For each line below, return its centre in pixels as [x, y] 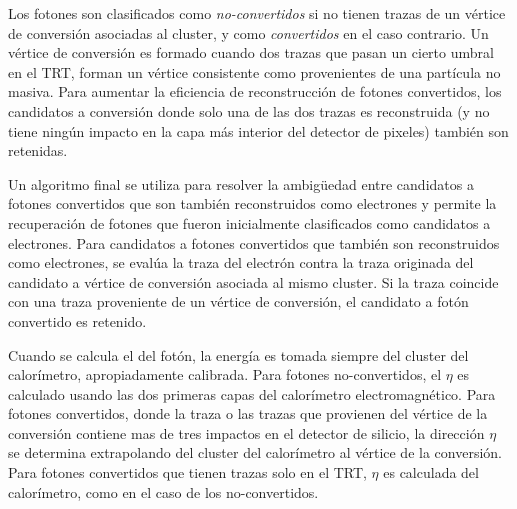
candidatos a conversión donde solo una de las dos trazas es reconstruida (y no [249, 110]
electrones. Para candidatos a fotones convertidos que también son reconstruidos [254, 242]
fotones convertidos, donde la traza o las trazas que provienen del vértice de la [248, 413]
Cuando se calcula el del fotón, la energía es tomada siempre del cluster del [238, 354]
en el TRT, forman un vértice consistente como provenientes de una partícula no [254, 71]
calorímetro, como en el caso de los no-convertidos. [163, 491]
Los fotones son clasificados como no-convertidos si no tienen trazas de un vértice [257, 13]
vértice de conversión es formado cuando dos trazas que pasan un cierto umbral [251, 52]
